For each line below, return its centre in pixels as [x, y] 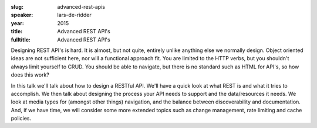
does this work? [30, 75]
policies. [21, 118]
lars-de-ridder [74, 15]
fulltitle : [21, 39]
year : [18, 23]
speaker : [22, 15]
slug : [17, 7]
